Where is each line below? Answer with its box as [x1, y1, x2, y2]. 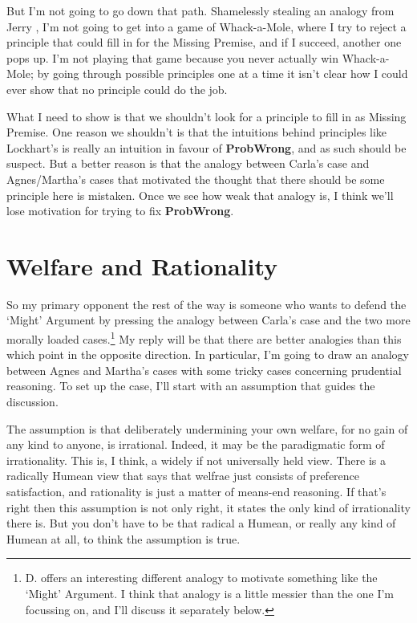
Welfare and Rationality [6, 249, 278, 282]
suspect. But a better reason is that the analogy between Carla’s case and [6, 155, 370, 172]
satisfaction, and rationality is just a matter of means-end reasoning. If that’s [6, 483, 387, 500]
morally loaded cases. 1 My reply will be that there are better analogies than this [6, 328, 402, 347]
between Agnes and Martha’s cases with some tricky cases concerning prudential [6, 361, 402, 378]
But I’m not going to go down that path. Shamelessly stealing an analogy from [6, 2, 395, 18]
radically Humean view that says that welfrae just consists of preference [6, 467, 360, 484]
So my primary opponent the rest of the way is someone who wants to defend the [6, 295, 407, 312]
